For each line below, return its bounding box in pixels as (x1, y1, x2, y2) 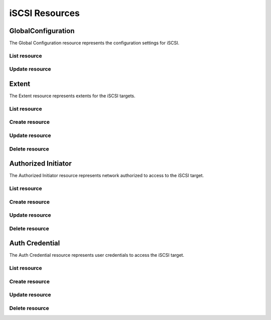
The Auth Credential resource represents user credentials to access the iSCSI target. (9, 252, 185, 258)
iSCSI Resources (9, 8, 80, 19)
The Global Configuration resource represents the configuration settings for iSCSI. (9, 40, 180, 46)
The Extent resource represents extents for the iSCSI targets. (9, 93, 135, 99)
